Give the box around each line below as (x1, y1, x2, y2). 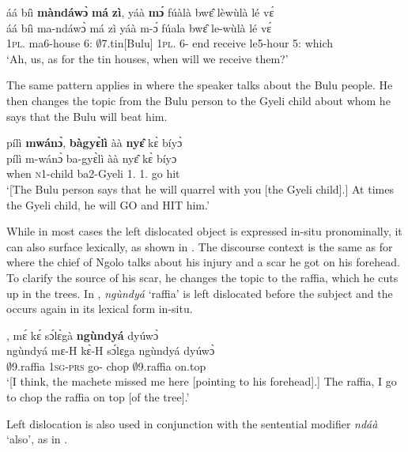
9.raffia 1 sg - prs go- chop (12, 357, 129, 374)
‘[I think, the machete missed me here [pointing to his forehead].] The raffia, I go (6, 373, 397, 390)
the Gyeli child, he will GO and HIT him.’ (6, 196, 210, 213)
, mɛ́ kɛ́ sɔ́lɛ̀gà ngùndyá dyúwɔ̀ (6, 326, 159, 343)
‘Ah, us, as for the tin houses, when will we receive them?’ (6, 50, 289, 66)
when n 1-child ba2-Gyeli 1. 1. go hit (6, 165, 180, 182)
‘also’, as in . (6, 431, 68, 447)
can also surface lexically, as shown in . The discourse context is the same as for (6, 238, 393, 254)
